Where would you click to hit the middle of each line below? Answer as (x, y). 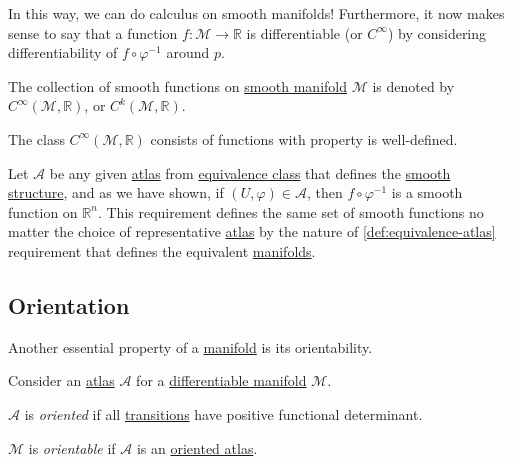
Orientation (69, 304)
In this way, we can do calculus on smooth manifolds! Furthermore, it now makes (256, 13)
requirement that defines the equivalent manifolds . (162, 250)
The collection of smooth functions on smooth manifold (177, 85)
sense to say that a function (93, 32)
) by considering (437, 32)
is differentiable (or (304, 32)
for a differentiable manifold (221, 380)
